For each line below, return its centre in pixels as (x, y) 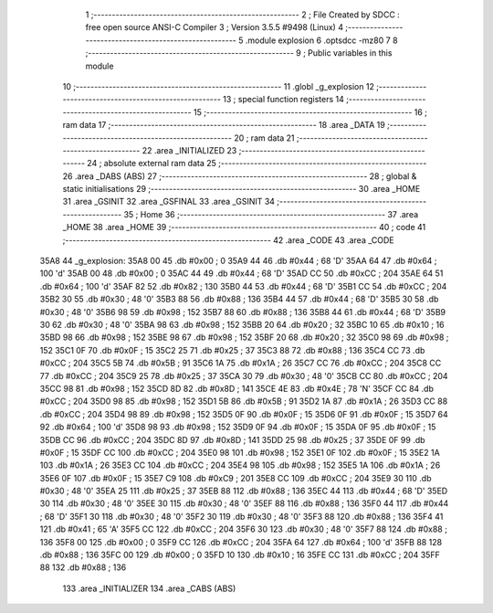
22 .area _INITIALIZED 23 (189, 150)
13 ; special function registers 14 (283, 100)
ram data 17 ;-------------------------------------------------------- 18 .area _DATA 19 (224, 125)
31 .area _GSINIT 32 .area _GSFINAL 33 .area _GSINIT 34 (169, 202)
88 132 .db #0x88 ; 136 (83, 567)
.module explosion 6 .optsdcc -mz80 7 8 (321, 40)
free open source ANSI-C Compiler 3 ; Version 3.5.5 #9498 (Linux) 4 (215, 27)
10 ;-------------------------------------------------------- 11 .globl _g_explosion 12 (218, 86)
